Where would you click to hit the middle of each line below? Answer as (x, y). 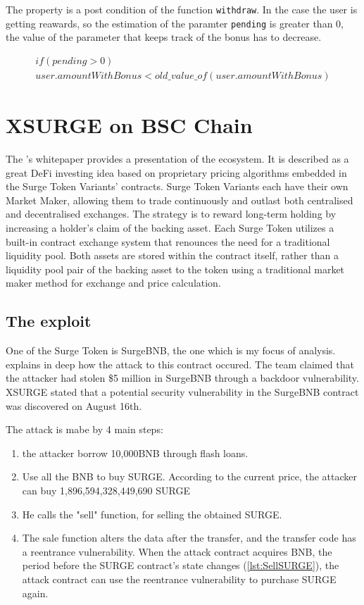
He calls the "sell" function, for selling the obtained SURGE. (152, 514)
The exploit (49, 321)
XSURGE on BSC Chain (129, 125)
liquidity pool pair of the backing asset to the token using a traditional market (175, 269)
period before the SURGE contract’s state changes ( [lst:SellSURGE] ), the (181, 565)
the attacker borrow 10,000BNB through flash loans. (135, 453)
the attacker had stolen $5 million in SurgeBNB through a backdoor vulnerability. (182, 378)
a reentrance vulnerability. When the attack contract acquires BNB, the (177, 551)
